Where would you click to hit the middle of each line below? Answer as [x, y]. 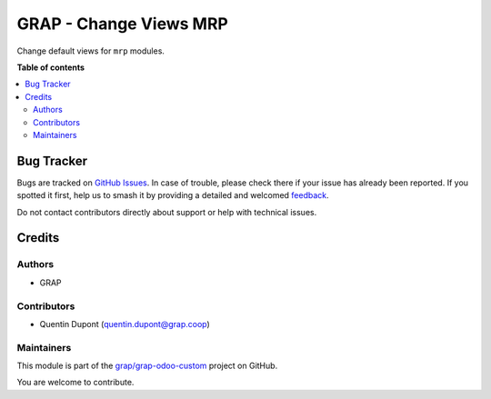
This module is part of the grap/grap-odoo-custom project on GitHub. [147, 366]
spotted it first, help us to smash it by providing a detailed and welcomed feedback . [173, 195]
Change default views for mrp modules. [91, 51]
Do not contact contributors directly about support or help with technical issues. [167, 212]
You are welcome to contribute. [75, 383]
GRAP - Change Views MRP [123, 24]
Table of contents [51, 67]
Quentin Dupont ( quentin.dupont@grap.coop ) [125, 324]
